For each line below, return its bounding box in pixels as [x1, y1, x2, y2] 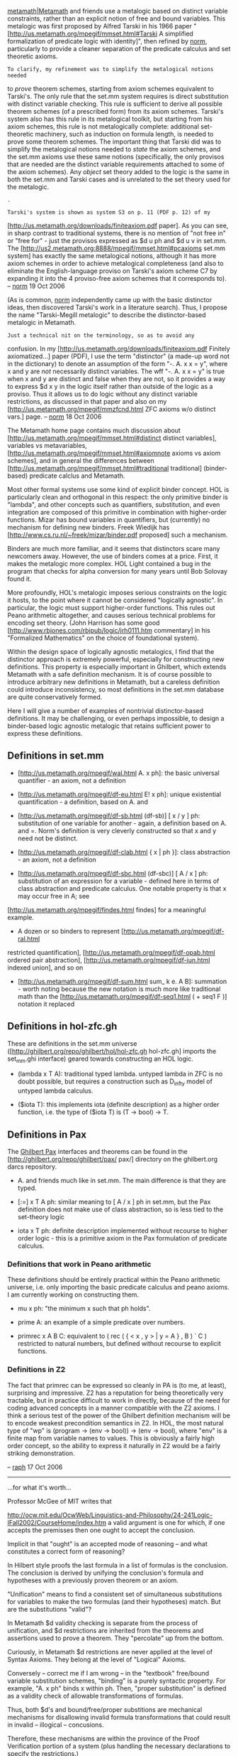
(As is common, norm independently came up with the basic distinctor [7, 296, 212, 304]
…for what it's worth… [7, 1483, 72, 1492]
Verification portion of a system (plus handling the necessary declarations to [7, 1742, 231, 1750]
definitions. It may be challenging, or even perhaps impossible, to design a [7, 714, 225, 722]
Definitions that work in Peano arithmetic [7, 1259, 152, 1269]
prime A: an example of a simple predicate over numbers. [17, 1318, 186, 1327]
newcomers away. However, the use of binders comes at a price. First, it [7, 552, 218, 560]
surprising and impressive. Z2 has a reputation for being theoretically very [7, 1388, 224, 1397]
